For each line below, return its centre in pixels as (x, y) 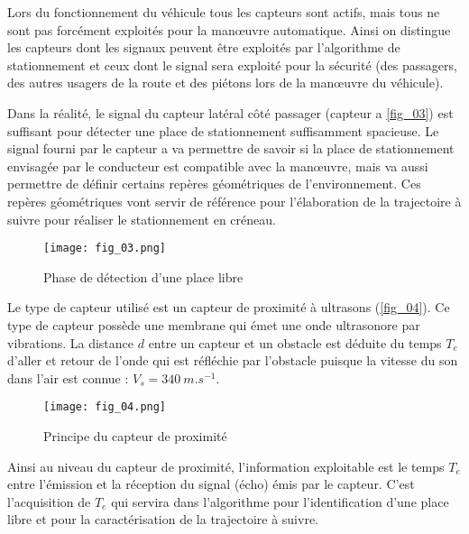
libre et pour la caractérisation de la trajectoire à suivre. (163, 519)
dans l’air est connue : (68, 377)
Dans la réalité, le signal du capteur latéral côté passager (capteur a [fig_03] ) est (230, 112)
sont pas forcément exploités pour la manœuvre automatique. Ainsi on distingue (229, 29)
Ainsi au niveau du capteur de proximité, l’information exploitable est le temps (226, 466)
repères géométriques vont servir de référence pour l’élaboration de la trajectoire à (234, 201)
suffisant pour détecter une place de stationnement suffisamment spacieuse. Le (223, 130)
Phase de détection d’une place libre (143, 276)
